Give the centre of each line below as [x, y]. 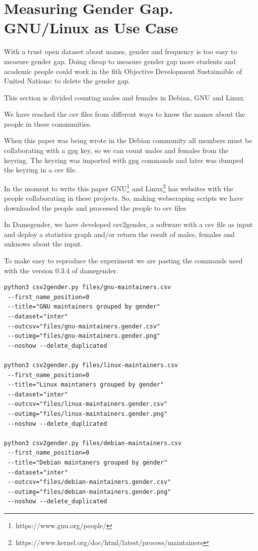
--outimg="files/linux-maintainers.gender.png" [88, 414]
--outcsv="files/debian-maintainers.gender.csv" [89, 482]
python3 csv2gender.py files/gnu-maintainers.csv [88, 287]
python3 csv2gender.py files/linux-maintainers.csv [91, 365]
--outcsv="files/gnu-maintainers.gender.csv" [84, 326]
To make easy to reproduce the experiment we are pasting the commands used [123, 261]
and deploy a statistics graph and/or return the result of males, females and [119, 234]
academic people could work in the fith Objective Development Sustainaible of [123, 71]
